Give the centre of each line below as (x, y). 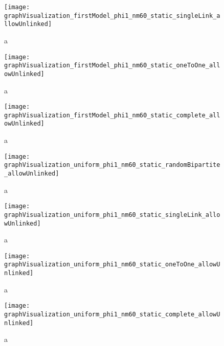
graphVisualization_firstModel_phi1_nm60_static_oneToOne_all (112, 66)
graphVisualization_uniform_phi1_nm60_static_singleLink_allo (112, 215)
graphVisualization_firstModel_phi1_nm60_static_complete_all (112, 115)
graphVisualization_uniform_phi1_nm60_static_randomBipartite (112, 165)
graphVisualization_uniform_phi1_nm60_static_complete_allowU (112, 315)
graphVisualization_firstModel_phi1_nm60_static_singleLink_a (112, 16)
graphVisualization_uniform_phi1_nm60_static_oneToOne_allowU (112, 265)
